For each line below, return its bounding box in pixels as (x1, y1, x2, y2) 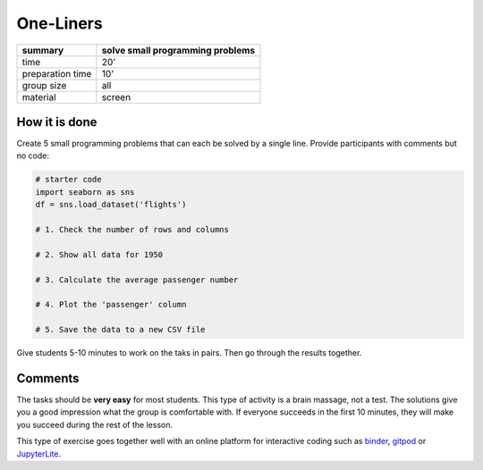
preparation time (21, 67, 92, 80)
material (21, 90, 57, 103)
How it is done (16, 114, 97, 130)
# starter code (35, 174, 102, 185)
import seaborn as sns (35, 187, 135, 197)
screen (101, 90, 131, 103)
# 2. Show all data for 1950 (35, 249, 164, 259)
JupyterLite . (16, 448, 62, 459)
